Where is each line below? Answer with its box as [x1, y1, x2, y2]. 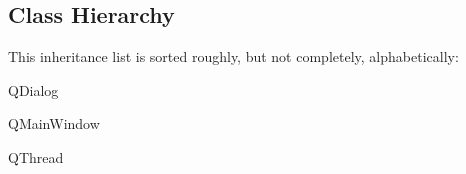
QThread [8, 146, 64, 167]
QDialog [8, 79, 59, 100]
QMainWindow [8, 113, 100, 134]
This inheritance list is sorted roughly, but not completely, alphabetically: [8, 46, 459, 67]
